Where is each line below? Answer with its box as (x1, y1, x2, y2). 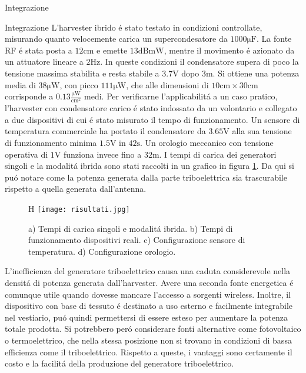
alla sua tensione (232, 125, 292, 137)
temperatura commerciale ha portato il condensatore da (5, 125, 206, 137)
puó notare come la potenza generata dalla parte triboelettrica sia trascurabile (5, 171, 287, 183)
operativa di (5, 148, 48, 160)
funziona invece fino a (63, 148, 142, 160)
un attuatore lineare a (5, 55, 84, 68)
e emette (97, 44, 128, 56)
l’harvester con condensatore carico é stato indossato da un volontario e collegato (5, 102, 297, 114)
